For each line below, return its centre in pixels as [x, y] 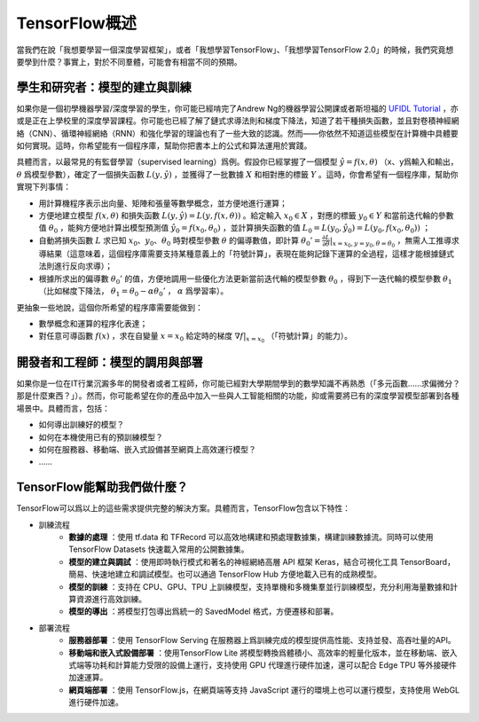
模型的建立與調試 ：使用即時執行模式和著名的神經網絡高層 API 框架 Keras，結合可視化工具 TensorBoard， [262, 561]
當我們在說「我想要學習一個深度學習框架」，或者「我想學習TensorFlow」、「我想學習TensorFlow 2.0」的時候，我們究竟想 [235, 50]
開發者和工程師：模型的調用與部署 [110, 362]
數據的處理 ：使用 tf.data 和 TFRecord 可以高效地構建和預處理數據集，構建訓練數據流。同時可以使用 [251, 538]
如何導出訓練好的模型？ [81, 425]
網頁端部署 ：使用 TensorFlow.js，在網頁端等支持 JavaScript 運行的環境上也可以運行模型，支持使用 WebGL [264, 690]
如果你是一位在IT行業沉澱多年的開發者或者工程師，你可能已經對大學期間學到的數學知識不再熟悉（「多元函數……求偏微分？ [238, 383]
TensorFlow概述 [76, 23]
